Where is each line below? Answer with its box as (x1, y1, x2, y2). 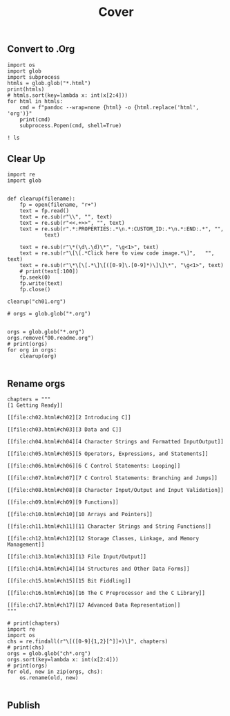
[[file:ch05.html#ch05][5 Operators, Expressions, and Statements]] (7, 450, 209, 457)
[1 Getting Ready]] (7, 402, 64, 409)
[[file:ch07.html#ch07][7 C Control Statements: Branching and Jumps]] (7, 475, 218, 481)
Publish (7, 699, 41, 711)
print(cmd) (19, 116, 51, 123)
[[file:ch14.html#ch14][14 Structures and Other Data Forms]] (7, 565, 190, 573)
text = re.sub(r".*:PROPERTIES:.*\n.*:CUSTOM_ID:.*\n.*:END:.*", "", (19, 226, 224, 232)
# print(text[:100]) (19, 268, 79, 275)
